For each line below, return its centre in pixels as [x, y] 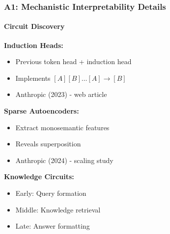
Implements [33, 78]
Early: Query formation [51, 193]
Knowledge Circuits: [39, 176]
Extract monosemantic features [62, 127]
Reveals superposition [48, 144]
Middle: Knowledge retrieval [58, 209]
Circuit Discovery [34, 26]
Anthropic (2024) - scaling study [64, 160]
